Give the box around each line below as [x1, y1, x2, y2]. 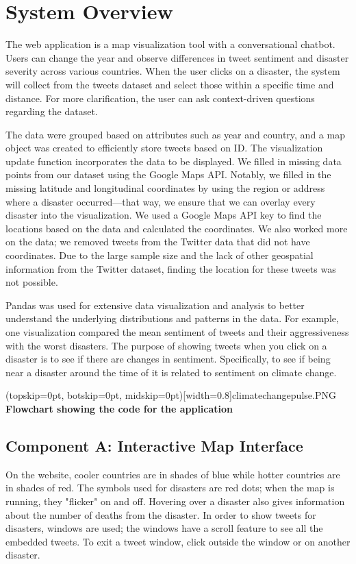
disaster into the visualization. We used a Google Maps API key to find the [5, 208, 322, 222]
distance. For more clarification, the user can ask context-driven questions [5, 90, 315, 105]
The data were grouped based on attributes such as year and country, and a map [5, 127, 345, 141]
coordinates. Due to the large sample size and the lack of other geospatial [5, 248, 314, 262]
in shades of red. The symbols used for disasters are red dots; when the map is [5, 480, 335, 495]
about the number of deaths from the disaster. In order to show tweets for [5, 507, 316, 522]
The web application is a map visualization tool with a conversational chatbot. [5, 37, 335, 51]
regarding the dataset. [5, 104, 98, 119]
